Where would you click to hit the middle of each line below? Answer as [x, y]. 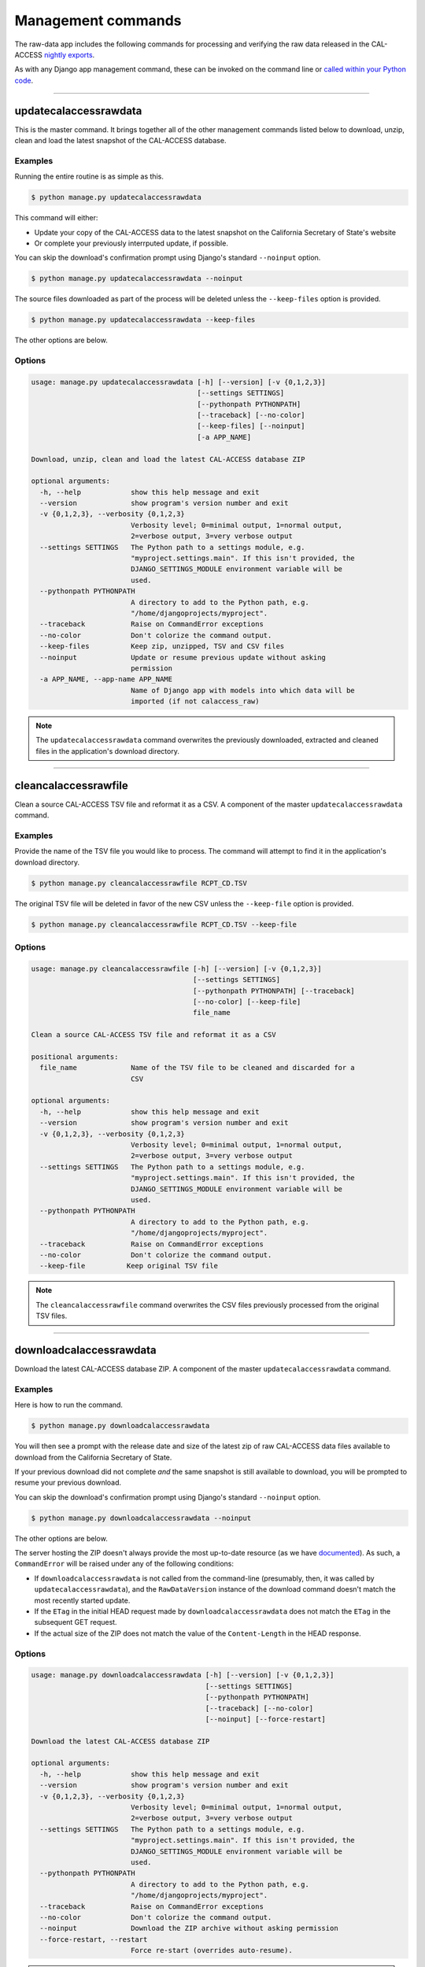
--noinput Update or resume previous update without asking [183, 657]
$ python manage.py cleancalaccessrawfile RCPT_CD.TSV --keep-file [164, 924]
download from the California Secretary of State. [93, 1457]
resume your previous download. [68, 1482]
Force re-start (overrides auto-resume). [211, 1950]
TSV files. [52, 1316]
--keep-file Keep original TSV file [129, 1266]
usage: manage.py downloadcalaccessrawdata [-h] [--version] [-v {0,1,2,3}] [183, 1675]
